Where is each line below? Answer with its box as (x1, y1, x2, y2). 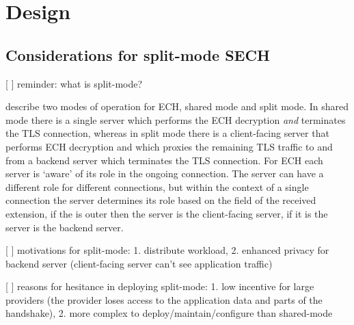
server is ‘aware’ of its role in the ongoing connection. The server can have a (5, 166, 324, 181)
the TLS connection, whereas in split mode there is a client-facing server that (5, 126, 329, 140)
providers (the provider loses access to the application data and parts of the (5, 292, 323, 307)
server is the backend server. (5, 220, 124, 234)
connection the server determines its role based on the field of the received (5, 193, 316, 207)
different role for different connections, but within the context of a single (5, 179, 309, 194)
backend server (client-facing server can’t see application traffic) (5, 256, 273, 270)
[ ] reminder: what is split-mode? (5, 76, 143, 90)
